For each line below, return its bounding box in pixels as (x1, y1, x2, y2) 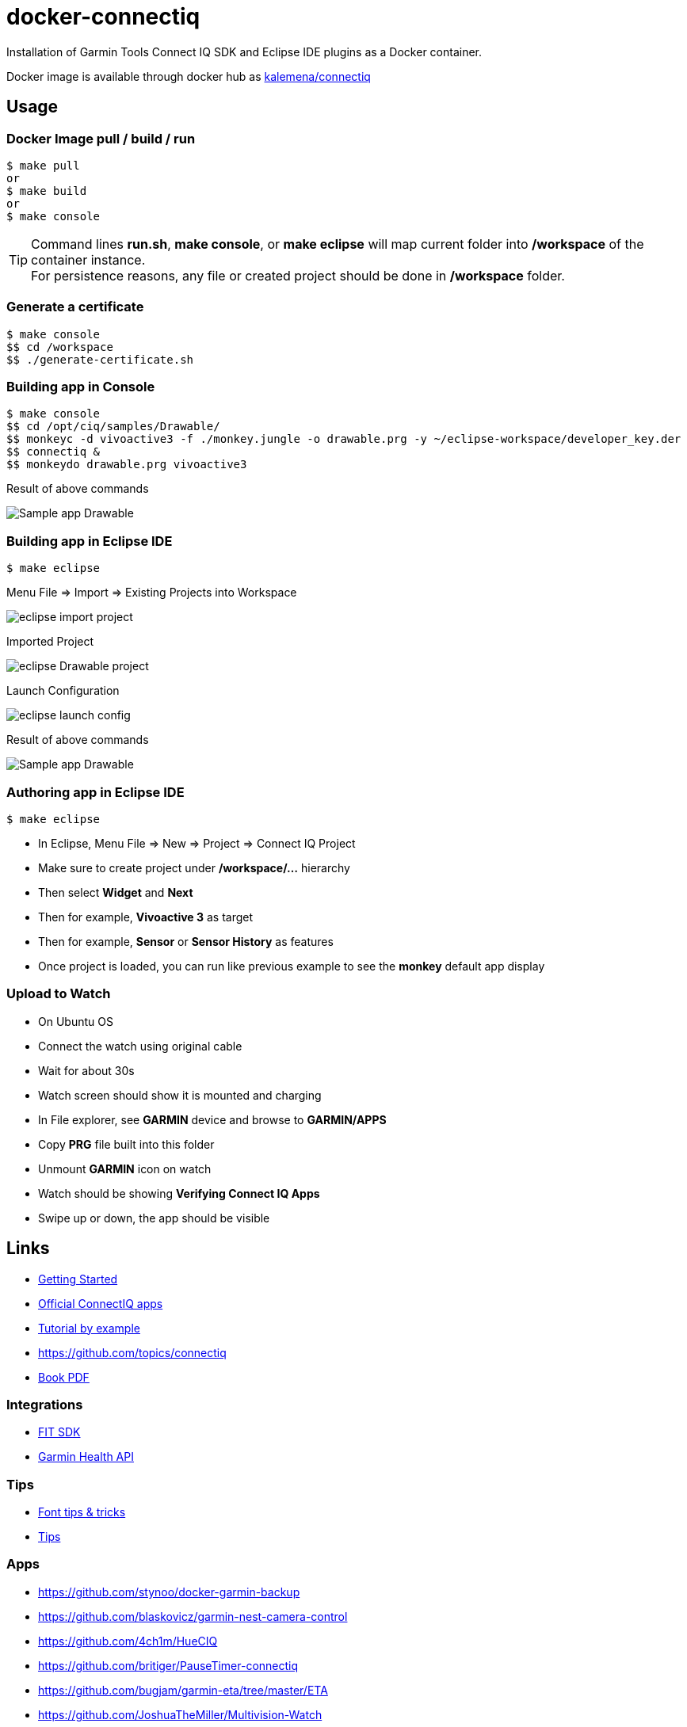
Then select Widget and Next (38, 885, 193, 899)
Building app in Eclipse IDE (6, 532, 173, 549)
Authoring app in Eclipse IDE (6, 783, 185, 800)
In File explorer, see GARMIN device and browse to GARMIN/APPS (38, 1112, 387, 1127)
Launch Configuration (6, 684, 120, 698)
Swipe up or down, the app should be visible (38, 1210, 270, 1225)
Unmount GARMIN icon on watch (38, 1161, 212, 1176)
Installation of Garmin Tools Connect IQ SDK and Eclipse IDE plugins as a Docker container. (6, 44, 483, 59)
